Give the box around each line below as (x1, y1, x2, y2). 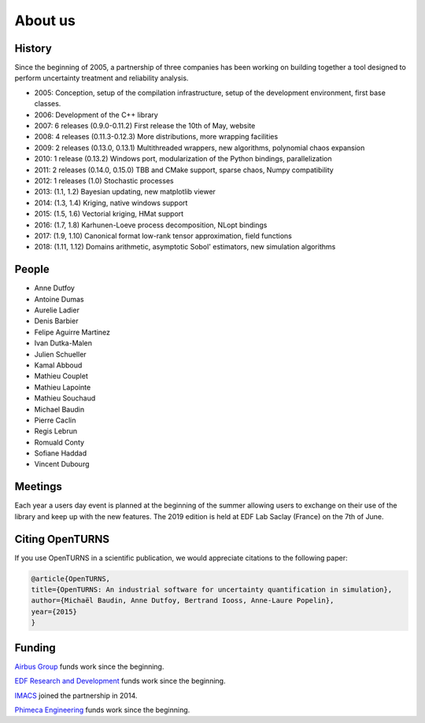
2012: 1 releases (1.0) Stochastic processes (34, 175, 174, 185)
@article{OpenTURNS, (31, 574, 110, 583)
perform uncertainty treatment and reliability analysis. (14, 73, 189, 83)
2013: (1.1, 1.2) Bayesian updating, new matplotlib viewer (34, 187, 216, 197)
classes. (34, 99, 61, 109)
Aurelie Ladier (34, 305, 80, 315)
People (14, 263, 50, 276)
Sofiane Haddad (34, 448, 87, 458)
